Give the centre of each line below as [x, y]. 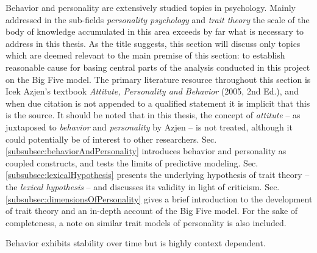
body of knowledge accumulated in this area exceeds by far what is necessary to [155, 31]
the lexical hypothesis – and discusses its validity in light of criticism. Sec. [143, 186]
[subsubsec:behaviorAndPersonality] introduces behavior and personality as [146, 151]
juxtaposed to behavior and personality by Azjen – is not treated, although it [149, 127]
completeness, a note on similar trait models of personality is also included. [146, 222]
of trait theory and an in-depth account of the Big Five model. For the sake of [152, 211]
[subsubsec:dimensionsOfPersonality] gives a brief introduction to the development [159, 198]
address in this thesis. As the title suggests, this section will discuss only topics [153, 43]
